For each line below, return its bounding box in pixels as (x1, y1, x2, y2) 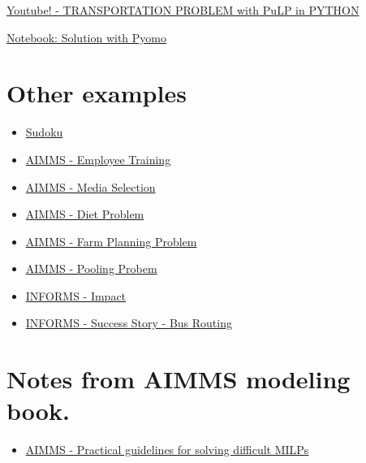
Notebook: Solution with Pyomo (6, 28, 167, 45)
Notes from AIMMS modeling (6, 362, 351, 396)
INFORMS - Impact (25, 287, 127, 304)
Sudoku (25, 123, 63, 141)
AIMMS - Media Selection (25, 178, 156, 195)
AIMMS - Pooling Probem (25, 260, 157, 277)
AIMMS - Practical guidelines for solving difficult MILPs (25, 441, 309, 458)
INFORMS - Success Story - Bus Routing (25, 314, 232, 331)
